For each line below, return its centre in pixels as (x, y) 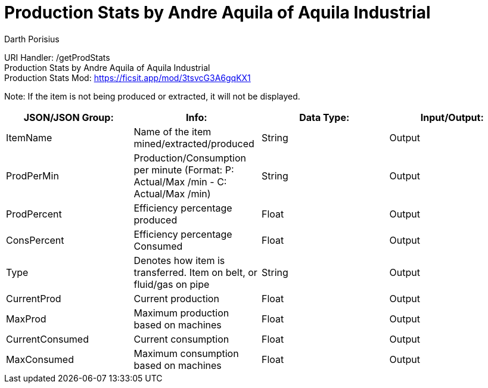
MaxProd (26, 319)
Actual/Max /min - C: (180, 181)
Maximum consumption (186, 353)
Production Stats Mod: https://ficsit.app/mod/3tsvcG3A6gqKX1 (128, 77)
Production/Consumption (190, 158)
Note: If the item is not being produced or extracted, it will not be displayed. (152, 96)
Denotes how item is (179, 260)
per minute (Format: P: (184, 170)
